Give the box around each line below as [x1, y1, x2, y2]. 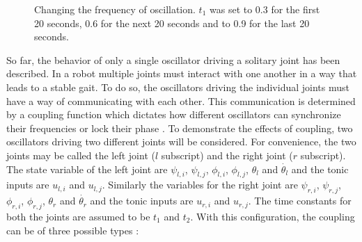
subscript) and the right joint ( [161, 147, 293, 162]
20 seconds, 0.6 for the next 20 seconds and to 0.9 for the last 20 [34, 15, 310, 30]
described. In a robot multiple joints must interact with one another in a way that [6, 66, 357, 81]
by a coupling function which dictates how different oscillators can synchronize [6, 107, 341, 122]
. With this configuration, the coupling [190, 209, 355, 223]
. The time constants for [248, 193, 352, 208]
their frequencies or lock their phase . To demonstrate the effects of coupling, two [6, 120, 353, 135]
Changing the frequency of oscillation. [34, 2, 196, 16]
